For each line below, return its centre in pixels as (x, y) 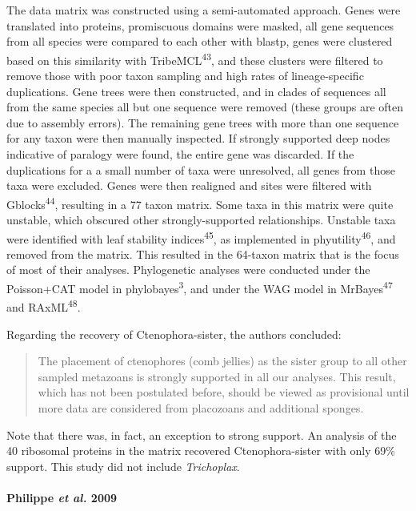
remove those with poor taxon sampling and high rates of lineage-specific (185, 76)
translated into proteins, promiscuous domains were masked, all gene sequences (200, 25)
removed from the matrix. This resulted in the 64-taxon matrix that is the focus (203, 253)
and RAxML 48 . (44, 306)
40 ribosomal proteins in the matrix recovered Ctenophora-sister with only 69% (201, 451)
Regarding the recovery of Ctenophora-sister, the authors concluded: (174, 334)
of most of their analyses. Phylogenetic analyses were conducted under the (188, 270)
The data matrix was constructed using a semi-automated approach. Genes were (204, 10)
